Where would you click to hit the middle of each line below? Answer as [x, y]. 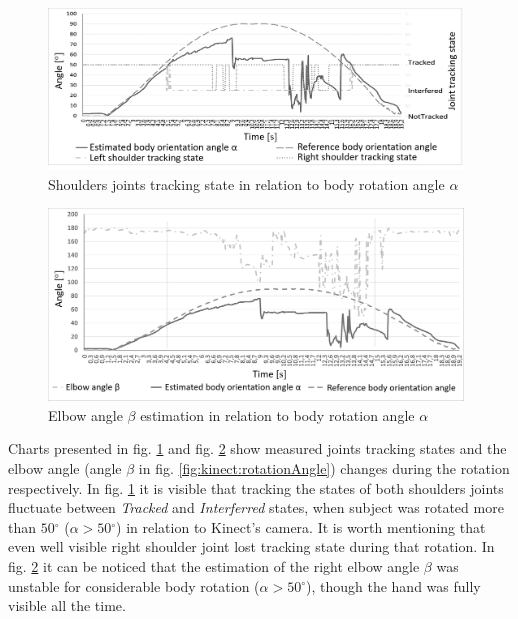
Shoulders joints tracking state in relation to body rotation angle [246, 183]
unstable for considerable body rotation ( [134, 585]
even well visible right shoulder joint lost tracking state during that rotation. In [251, 546]
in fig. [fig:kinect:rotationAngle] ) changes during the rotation [324, 467]
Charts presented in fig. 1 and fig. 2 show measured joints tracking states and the [257, 448]
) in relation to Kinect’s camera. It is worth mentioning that [301, 526]
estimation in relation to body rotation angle [277, 414]
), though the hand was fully [393, 585]
